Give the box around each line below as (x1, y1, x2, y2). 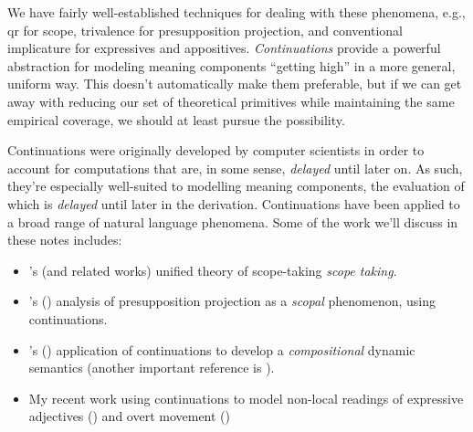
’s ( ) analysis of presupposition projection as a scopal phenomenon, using (28, 291, 436, 311)
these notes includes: (7, 230, 122, 249)
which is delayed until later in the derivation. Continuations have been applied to (7, 194, 460, 213)
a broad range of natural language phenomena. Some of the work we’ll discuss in (7, 212, 458, 231)
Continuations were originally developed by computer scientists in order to (7, 141, 425, 160)
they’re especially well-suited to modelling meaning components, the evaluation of (7, 176, 465, 195)
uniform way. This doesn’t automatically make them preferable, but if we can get (7, 74, 462, 93)
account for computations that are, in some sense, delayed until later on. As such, (7, 158, 463, 177)
